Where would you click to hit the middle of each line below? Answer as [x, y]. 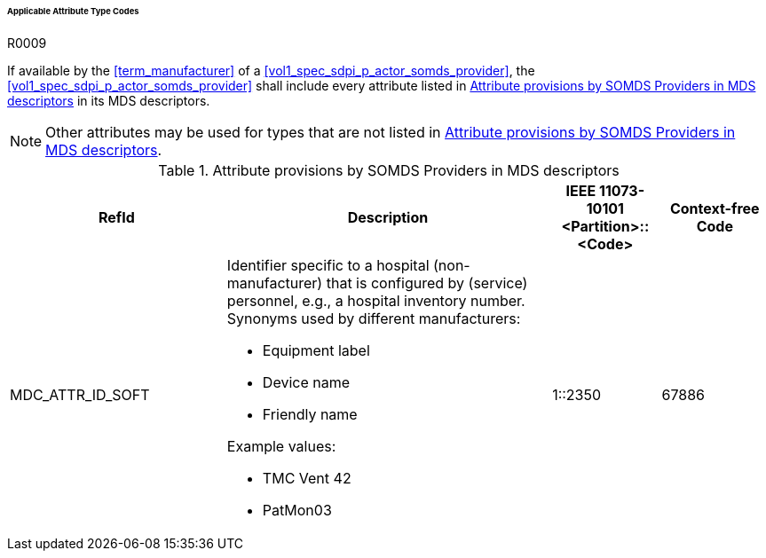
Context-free [715, 208]
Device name [306, 382]
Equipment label [316, 350]
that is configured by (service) [427, 283]
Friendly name [310, 414]
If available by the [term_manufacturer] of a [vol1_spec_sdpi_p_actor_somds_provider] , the [271, 70]
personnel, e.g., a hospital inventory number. [376, 300]
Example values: [281, 446]
